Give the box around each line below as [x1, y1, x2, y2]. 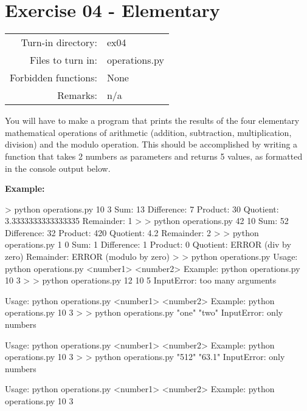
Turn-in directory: [21, 35, 97, 50]
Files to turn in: [29, 53, 97, 67]
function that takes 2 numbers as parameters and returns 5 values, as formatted [5, 149, 303, 162]
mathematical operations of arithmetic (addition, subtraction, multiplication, [5, 126, 292, 138]
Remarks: [57, 88, 97, 103]
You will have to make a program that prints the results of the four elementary [5, 114, 300, 127]
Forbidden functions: [10, 70, 97, 85]
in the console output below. [5, 161, 111, 174]
